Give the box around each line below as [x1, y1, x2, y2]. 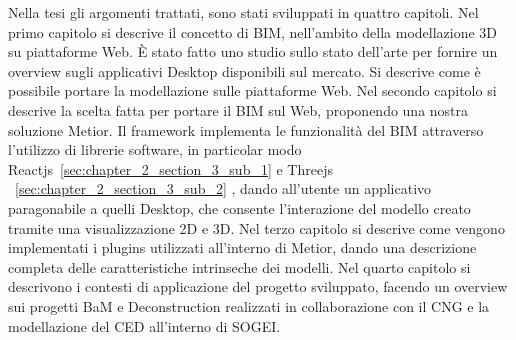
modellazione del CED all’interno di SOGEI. [8, 315, 281, 336]
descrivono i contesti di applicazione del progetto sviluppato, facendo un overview [8, 276, 508, 297]
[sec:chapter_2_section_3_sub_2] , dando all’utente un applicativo [15, 178, 432, 199]
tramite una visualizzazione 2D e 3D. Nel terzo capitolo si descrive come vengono [8, 217, 505, 238]
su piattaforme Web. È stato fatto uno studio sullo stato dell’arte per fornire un [8, 41, 498, 62]
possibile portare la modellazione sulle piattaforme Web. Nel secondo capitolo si [8, 80, 497, 101]
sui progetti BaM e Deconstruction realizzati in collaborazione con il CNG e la [8, 295, 490, 316]
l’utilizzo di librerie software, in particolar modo [8, 139, 302, 160]
